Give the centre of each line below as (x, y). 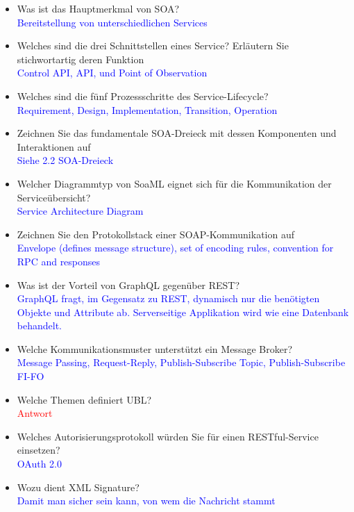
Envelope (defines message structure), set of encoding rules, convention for (175, 248)
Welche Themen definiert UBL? (84, 399)
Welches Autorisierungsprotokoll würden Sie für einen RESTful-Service (168, 436)
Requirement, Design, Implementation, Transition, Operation (147, 109)
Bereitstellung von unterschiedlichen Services (112, 22)
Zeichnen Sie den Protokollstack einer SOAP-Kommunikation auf (155, 234)
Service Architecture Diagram (80, 211)
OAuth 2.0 (39, 464)
